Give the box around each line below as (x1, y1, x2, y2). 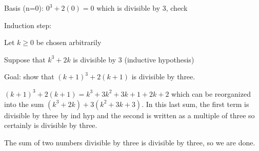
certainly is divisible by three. (4, 120, 97, 131)
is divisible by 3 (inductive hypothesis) (73, 54, 194, 64)
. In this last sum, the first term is (142, 98, 249, 109)
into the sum (4, 98, 44, 109)
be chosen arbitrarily (36, 37, 102, 48)
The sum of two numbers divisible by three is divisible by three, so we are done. (4, 137, 255, 147)
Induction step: (4, 19, 52, 30)
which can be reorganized (171, 88, 251, 99)
